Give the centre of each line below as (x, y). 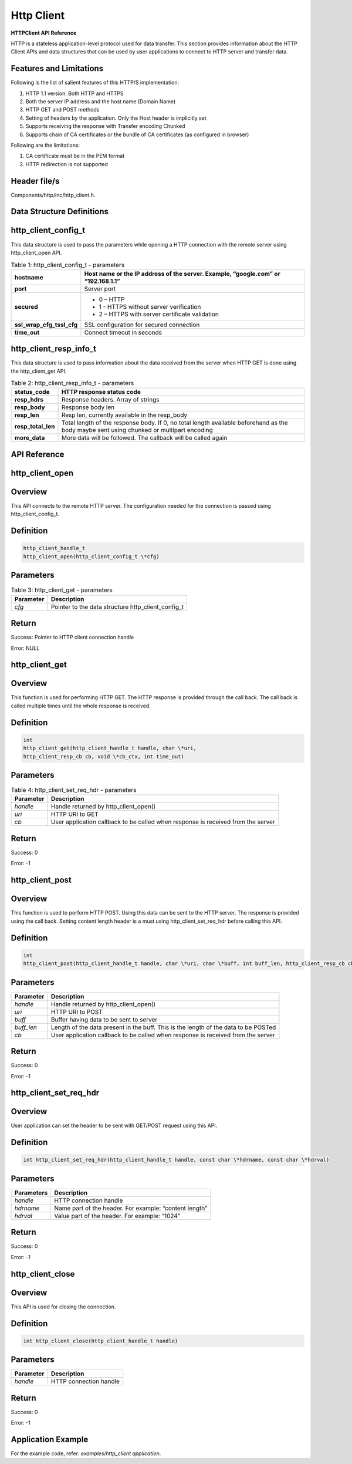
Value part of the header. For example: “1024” (117, 1216)
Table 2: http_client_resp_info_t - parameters (72, 383)
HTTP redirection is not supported (67, 164)
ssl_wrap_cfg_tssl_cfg (46, 325)
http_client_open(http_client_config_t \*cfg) (91, 556)
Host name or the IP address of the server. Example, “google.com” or (182, 274)
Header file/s (35, 181)
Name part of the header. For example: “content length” (131, 1208)
